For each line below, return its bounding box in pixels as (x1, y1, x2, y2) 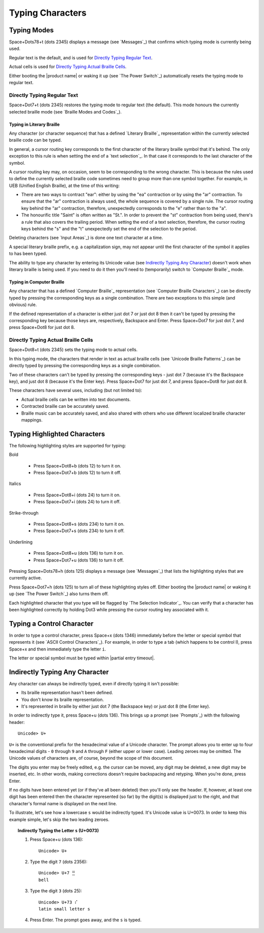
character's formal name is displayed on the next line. (9, 800, 117, 806)
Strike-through (9, 510, 39, 516)
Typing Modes (9, 26, 54, 34)
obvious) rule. (9, 302, 37, 308)
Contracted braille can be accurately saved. (21, 403, 110, 409)
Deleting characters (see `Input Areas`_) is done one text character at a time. (9, 235, 163, 241)
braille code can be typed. (9, 137, 62, 143)
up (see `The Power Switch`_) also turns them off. (9, 591, 109, 597)
